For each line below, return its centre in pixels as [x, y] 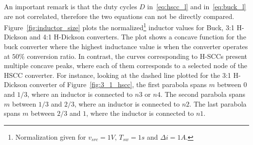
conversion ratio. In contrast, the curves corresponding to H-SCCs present [137, 56]
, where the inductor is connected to [140, 113]
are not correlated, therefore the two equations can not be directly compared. [119, 16]
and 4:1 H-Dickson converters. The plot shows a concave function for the [138, 37]
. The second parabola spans [203, 94]
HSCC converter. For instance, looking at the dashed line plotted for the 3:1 [117, 75]
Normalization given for [51, 136]
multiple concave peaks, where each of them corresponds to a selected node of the [126, 65]
